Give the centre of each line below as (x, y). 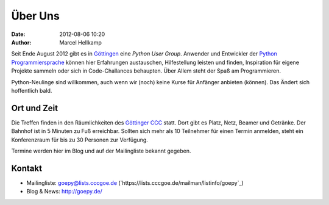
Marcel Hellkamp (80, 42)
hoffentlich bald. (32, 90)
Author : (21, 42)
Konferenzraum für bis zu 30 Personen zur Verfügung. (80, 140)
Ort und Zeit (35, 108)
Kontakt (27, 168)
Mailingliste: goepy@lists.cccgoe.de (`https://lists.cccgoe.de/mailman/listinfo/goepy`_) (135, 182)
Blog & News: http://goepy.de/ (65, 192)
